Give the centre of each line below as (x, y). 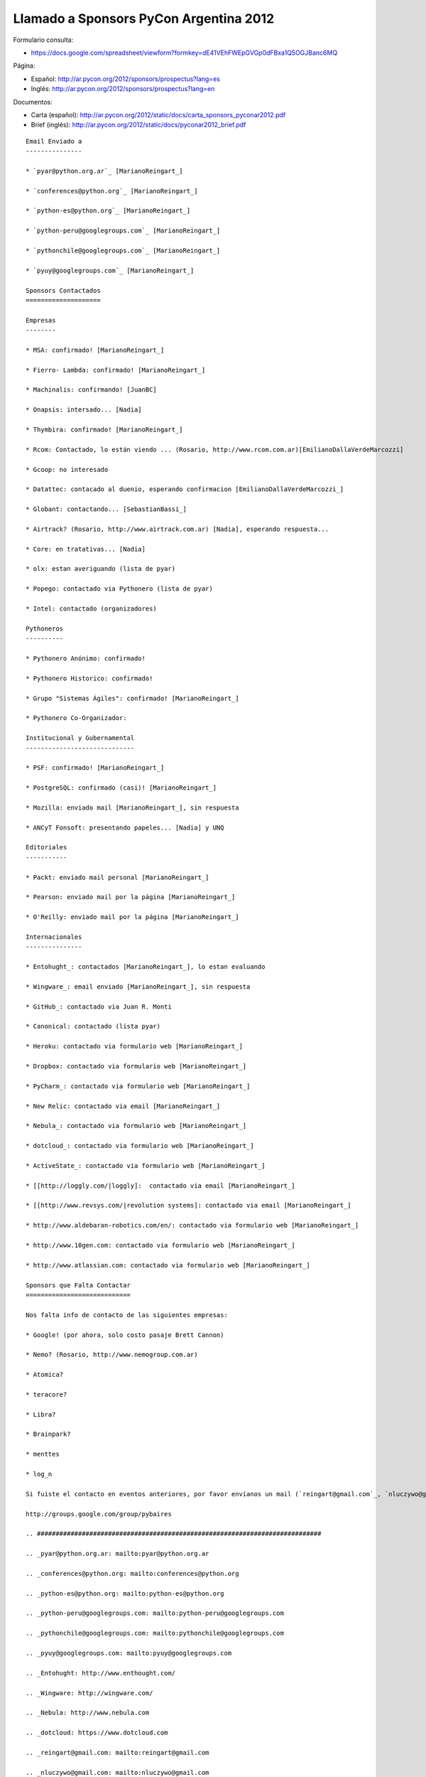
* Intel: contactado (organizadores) (92, 609)
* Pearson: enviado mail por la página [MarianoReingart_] (131, 897)
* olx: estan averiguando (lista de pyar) (101, 569)
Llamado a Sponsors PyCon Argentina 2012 (144, 18)
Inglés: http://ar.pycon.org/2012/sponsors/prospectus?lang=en (123, 89)
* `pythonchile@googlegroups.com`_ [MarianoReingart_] (123, 250)
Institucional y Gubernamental (80, 738)
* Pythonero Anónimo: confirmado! (86, 658)
